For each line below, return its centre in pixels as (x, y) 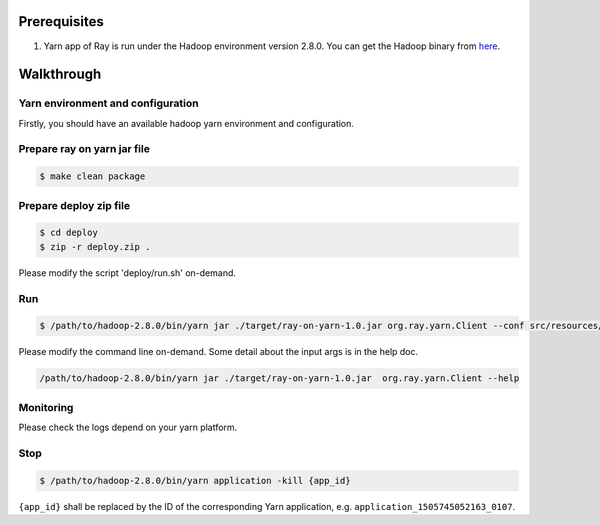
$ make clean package (92, 176)
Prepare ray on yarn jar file (84, 149)
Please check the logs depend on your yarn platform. (128, 427)
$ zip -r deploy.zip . (95, 246)
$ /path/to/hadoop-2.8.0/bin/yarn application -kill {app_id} (195, 480)
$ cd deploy (69, 233)
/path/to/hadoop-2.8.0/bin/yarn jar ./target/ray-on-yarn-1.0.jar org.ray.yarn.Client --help (279, 378)
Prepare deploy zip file (74, 205)
